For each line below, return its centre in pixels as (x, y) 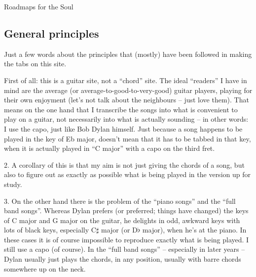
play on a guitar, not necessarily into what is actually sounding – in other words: (126, 119)
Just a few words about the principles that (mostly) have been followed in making (128, 54)
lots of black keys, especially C (50, 230)
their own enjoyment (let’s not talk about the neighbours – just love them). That (127, 100)
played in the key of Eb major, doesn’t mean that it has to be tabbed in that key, (128, 138)
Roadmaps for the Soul (39, 6)
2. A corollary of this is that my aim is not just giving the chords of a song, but (124, 164)
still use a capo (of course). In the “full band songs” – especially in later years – (125, 249)
